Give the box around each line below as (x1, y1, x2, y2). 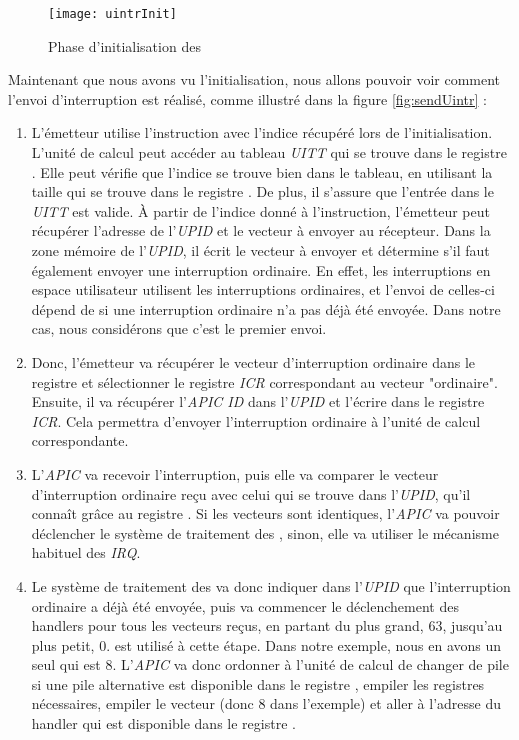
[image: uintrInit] (48, 7, 177, 21)
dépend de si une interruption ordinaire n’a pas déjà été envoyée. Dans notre (31, 298, 501, 319)
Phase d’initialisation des (48, 35, 201, 56)
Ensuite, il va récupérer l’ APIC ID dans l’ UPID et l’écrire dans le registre (31, 391, 485, 412)
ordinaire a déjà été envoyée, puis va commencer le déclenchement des (31, 595, 459, 616)
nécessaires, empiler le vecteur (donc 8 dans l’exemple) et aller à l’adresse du (31, 693, 501, 714)
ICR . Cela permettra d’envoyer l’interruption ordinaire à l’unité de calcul (31, 410, 481, 431)
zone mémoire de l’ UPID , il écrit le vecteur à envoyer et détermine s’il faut (31, 240, 490, 260)
